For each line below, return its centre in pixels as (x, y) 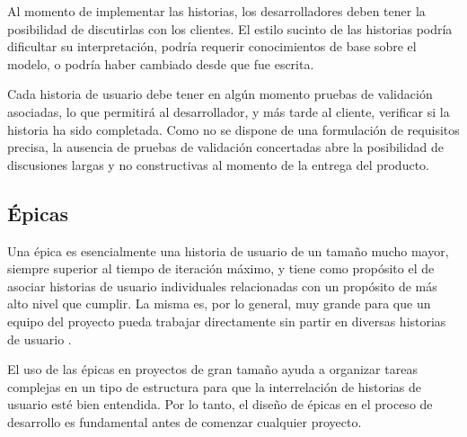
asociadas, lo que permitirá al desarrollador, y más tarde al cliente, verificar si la (229, 111)
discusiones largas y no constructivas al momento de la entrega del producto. (218, 164)
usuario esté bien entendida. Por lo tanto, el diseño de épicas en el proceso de (220, 404)
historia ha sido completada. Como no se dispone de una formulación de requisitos (233, 129)
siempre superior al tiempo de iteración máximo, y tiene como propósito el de (221, 268)
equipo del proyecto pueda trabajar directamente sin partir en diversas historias (227, 321)
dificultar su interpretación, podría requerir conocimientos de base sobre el (212, 46)
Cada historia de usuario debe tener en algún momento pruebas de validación (220, 94)
